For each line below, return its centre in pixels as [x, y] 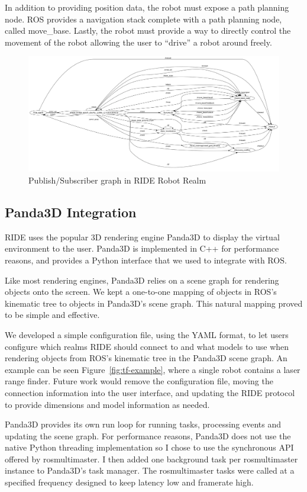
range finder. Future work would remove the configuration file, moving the [139, 381]
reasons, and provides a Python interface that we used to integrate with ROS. [146, 260]
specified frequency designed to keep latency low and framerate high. [129, 482]
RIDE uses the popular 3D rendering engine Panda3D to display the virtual [142, 237]
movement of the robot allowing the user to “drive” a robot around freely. [138, 42]
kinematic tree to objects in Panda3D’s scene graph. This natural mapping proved [154, 303]
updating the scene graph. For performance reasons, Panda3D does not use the [148, 435]
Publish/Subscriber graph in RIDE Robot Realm [117, 180]
